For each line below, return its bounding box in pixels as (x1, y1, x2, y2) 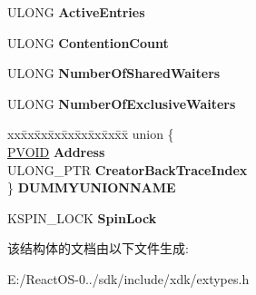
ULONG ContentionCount (7, 33, 169, 52)
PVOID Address (7, 142, 105, 161)
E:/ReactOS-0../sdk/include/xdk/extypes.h (7, 269, 250, 288)
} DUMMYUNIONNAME (7, 178, 176, 197)
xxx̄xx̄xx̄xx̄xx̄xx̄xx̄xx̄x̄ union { (7, 124, 174, 143)
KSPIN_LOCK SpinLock (7, 208, 157, 227)
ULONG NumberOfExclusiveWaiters (7, 93, 236, 113)
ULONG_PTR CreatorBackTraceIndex (7, 160, 248, 179)
